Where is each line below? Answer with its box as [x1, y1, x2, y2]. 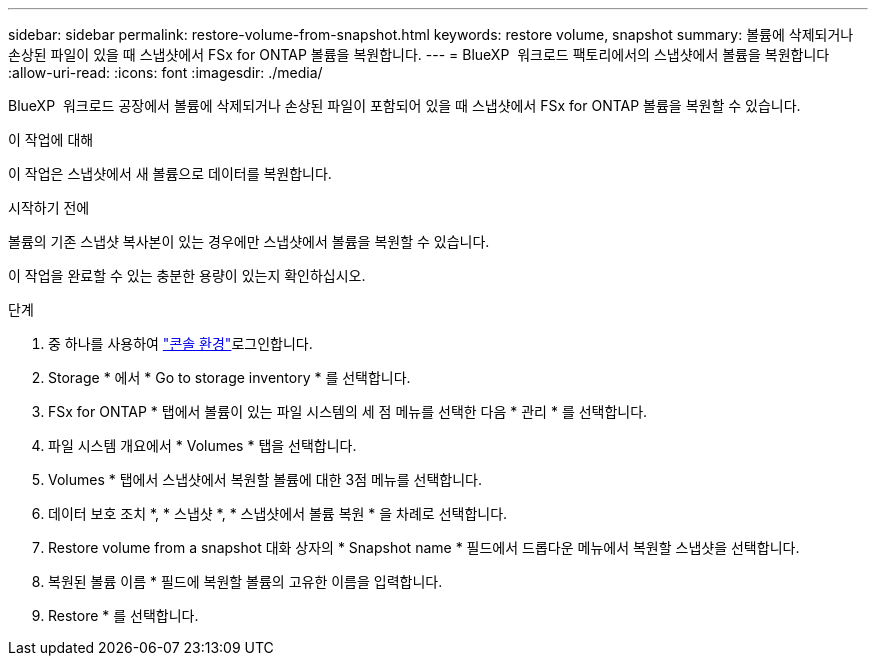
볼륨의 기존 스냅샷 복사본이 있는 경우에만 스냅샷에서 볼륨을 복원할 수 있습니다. [8, 233, 490, 250]
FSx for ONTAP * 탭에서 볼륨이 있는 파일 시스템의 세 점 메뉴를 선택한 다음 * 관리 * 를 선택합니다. [48, 403, 648, 420]
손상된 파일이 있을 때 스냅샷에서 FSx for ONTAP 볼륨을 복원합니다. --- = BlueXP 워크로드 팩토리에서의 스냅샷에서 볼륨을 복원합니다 [8, 46, 830, 63]
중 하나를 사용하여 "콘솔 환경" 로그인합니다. [48, 335, 313, 352]
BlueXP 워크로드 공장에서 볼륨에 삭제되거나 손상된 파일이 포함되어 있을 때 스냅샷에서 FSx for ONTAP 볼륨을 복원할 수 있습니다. [8, 97, 801, 114]
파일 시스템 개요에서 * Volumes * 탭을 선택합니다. [48, 437, 357, 454]
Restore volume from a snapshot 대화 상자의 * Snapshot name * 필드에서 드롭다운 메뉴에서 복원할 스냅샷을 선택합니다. [48, 539, 800, 556]
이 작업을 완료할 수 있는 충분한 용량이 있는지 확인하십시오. [8, 267, 366, 284]
